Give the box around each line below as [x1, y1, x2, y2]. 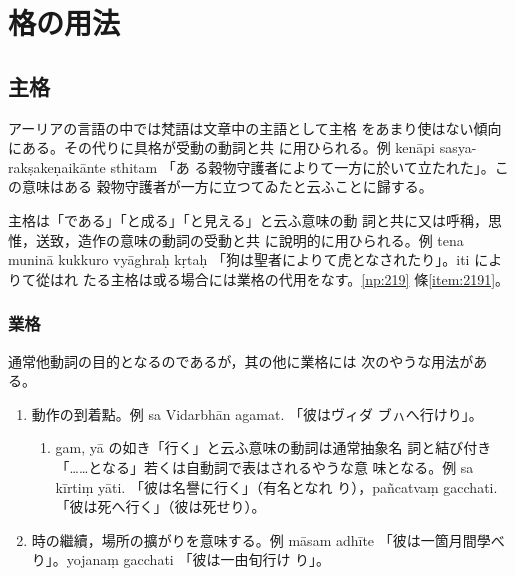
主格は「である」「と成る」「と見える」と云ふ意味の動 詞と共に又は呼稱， [8, 209, 489, 230]
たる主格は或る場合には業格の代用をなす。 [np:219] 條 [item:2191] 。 [82, 268, 510, 289]
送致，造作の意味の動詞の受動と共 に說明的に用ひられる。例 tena [35, 229, 464, 250]
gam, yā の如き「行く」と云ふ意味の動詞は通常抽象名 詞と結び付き [55, 437, 492, 458]
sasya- [439, 137, 477, 158]
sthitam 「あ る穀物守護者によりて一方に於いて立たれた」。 [110, 156, 495, 177]
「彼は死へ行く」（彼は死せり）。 [55, 496, 266, 517]
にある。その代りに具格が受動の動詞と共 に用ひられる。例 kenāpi [8, 137, 435, 158]
